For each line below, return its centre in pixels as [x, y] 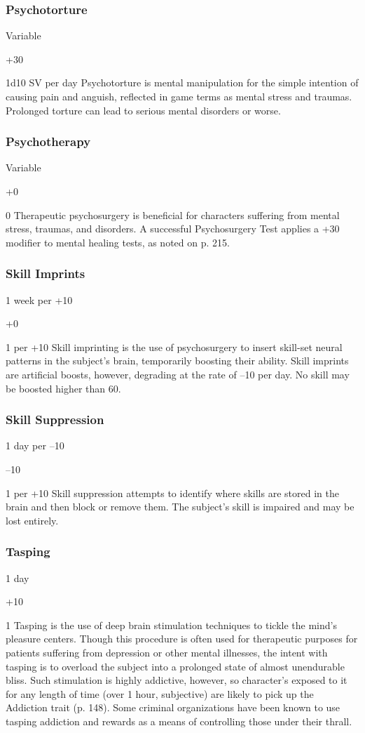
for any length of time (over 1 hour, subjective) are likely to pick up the [160, 693]
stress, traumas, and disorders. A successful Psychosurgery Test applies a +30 [173, 229]
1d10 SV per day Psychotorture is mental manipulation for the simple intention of [182, 82]
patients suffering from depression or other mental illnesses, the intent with [167, 652]
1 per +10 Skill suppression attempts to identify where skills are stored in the [172, 493]
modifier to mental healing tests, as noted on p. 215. [118, 242]
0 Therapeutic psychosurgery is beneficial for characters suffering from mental [173, 214]
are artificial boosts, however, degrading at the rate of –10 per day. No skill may [178, 374]
